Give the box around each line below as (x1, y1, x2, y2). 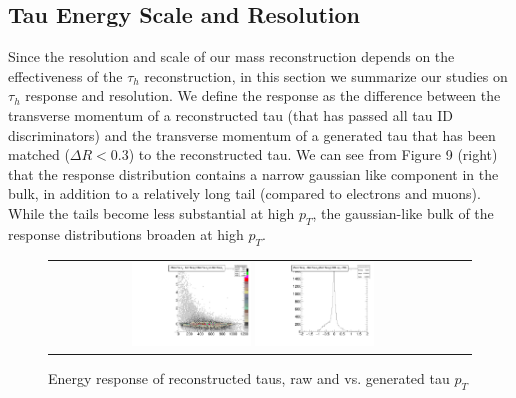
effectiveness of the (8, 65, 123, 86)
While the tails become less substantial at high (8, 202, 295, 223)
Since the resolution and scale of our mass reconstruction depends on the (8, 46, 455, 67)
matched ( (8, 144, 70, 165)
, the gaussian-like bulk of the (312, 202, 494, 223)
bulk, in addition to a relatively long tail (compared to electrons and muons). (8, 183, 481, 204)
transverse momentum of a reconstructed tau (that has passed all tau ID (8, 104, 453, 125)
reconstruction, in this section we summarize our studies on (144, 65, 508, 86)
